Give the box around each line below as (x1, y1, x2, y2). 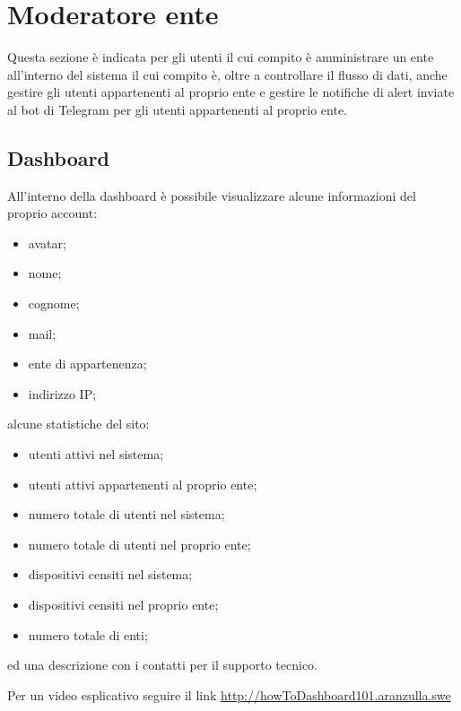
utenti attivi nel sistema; (28, 445, 164, 464)
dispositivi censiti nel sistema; (28, 565, 193, 584)
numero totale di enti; (28, 625, 148, 644)
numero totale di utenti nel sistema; (28, 505, 225, 524)
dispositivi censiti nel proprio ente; (28, 595, 219, 614)
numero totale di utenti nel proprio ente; (28, 534, 251, 553)
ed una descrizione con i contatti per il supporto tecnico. (7, 655, 317, 674)
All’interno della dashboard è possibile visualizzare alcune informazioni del (7, 186, 416, 204)
